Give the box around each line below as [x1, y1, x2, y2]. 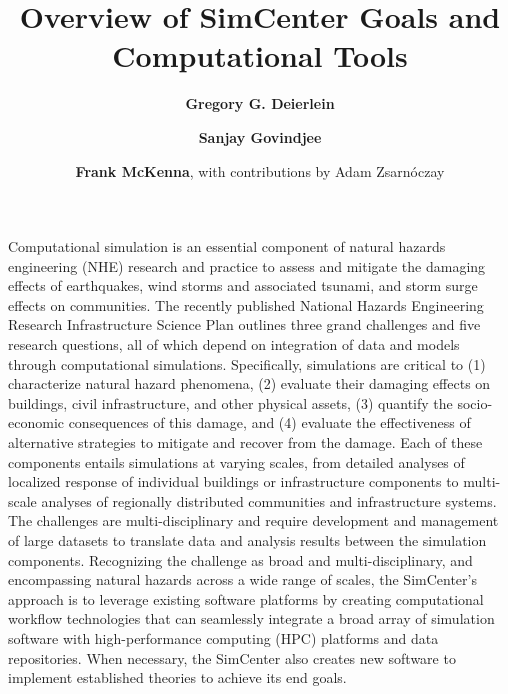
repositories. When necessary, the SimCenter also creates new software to [8, 647, 456, 668]
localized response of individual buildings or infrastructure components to [8, 471, 459, 492]
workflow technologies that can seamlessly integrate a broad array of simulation [8, 608, 495, 629]
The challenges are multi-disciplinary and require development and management [8, 510, 499, 531]
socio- [457, 392, 493, 413]
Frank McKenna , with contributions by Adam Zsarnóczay [75, 160, 445, 181]
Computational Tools [112, 35, 408, 76]
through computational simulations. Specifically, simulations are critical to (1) [8, 353, 486, 374]
